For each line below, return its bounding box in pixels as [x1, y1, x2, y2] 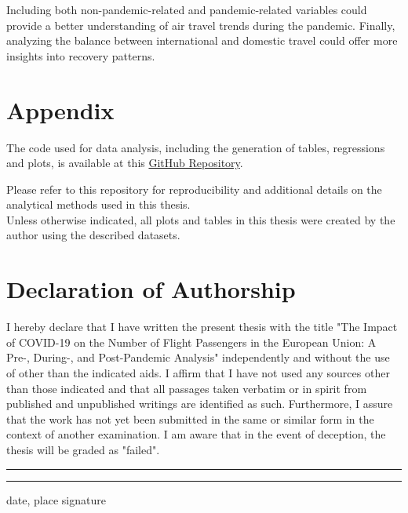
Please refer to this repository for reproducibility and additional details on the [6, 180, 382, 197]
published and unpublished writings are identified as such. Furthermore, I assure [6, 395, 393, 412]
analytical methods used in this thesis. [6, 196, 191, 213]
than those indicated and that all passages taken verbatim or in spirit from [6, 380, 367, 396]
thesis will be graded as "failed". [6, 441, 160, 457]
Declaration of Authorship [6, 273, 296, 305]
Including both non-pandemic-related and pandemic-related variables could [6, 2, 367, 17]
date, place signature [6, 491, 106, 508]
